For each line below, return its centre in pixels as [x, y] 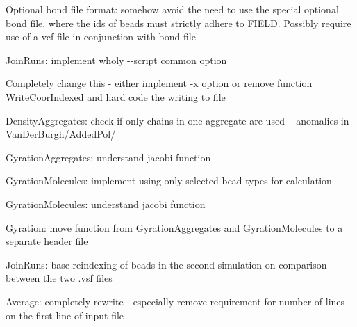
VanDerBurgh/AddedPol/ [61, 134]
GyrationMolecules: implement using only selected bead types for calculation [169, 181]
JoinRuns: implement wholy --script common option [116, 59]
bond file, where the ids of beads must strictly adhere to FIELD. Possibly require [178, 23]
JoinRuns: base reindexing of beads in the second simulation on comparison [166, 264]
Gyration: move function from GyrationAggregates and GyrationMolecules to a [174, 227]
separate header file [47, 241]
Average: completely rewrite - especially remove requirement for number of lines [175, 301]
